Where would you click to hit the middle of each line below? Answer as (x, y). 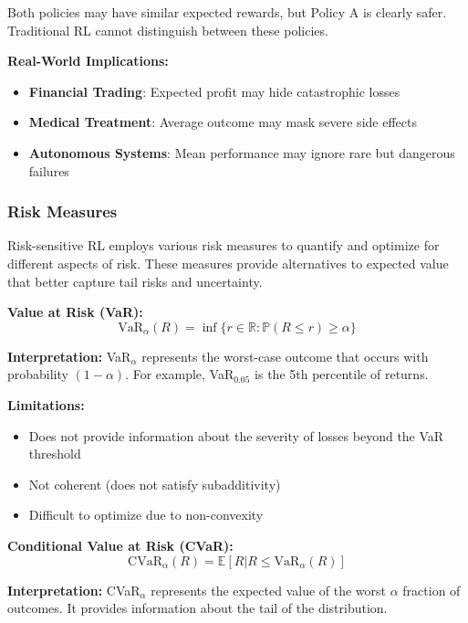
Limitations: (46, 404)
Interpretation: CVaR (74, 590)
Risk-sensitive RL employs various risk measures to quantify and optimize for (224, 245)
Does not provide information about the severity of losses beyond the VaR (236, 435)
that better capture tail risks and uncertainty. (135, 281)
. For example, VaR (180, 374)
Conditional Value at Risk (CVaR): (120, 545)
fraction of (432, 590)
